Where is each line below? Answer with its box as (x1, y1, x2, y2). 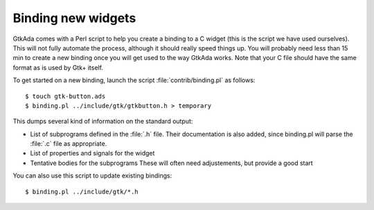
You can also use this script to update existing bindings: (12, 171, 172, 180)
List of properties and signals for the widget (30, 149, 155, 157)
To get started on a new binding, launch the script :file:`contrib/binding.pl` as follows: (12, 76, 256, 84)
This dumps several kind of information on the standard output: (12, 117, 193, 126)
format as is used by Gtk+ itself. (12, 63, 104, 72)
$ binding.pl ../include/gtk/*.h (25, 187, 139, 195)
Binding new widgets (12, 10, 136, 26)
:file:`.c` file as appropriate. (30, 140, 107, 148)
